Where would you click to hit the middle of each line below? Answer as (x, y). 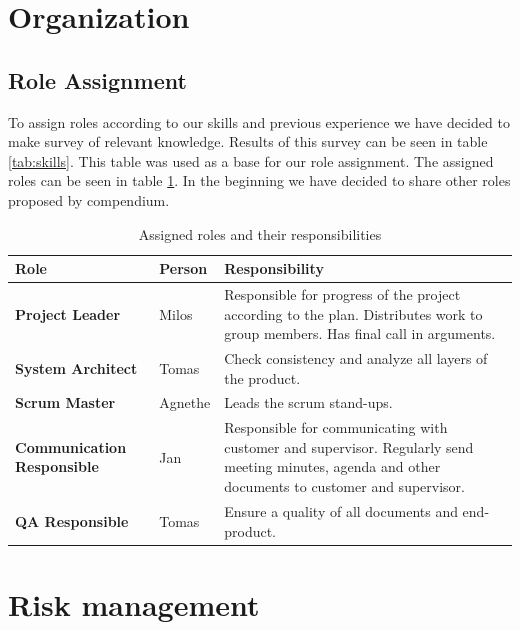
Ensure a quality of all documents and (341, 510)
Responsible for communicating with (336, 427)
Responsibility (274, 268)
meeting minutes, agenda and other (332, 466)
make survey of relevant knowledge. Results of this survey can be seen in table (248, 141)
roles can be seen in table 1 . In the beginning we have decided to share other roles (259, 180)
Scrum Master (65, 402)
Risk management (134, 603)
